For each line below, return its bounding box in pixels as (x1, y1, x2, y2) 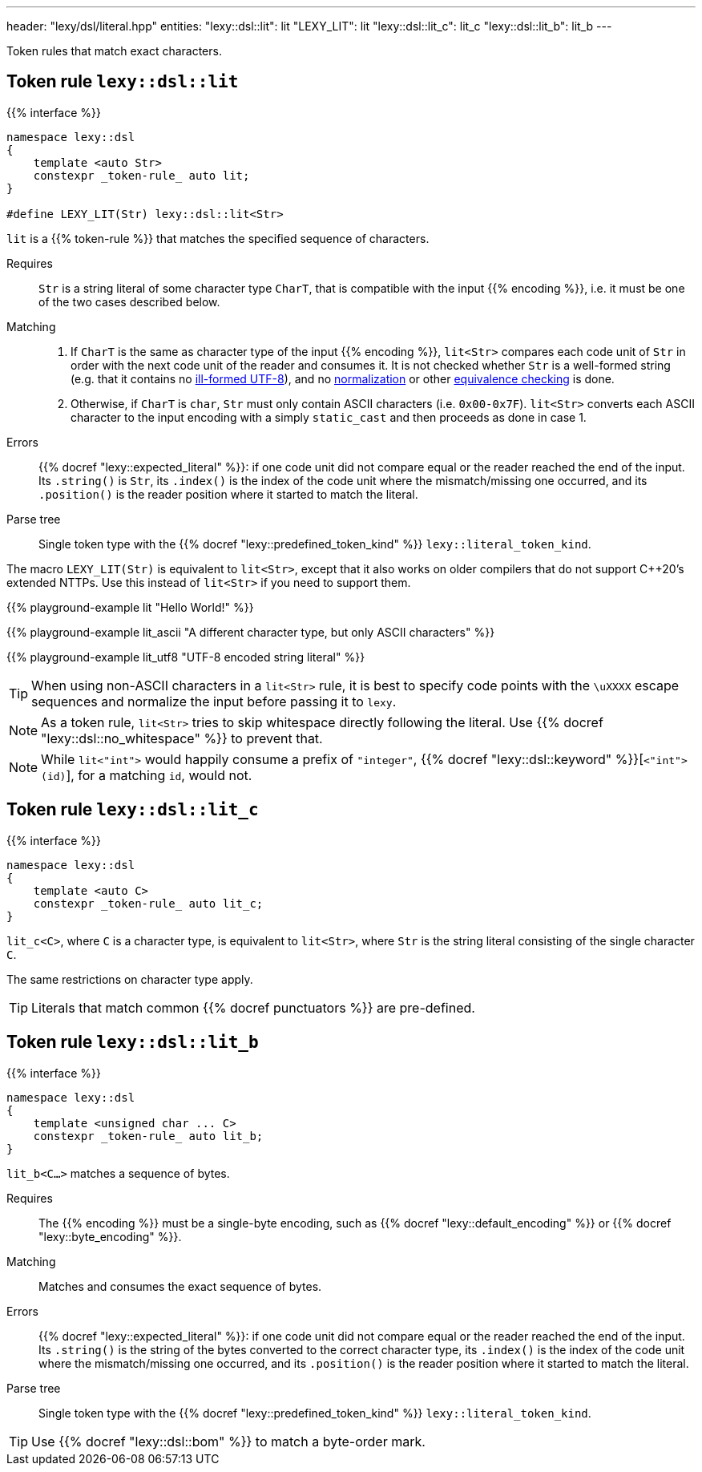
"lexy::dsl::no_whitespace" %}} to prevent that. (41, 730, 323, 746)
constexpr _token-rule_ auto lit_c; (33, 896, 264, 910)
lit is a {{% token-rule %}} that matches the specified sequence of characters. (6, 231, 430, 245)
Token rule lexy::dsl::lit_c (6, 799, 259, 820)
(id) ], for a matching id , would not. (41, 766, 252, 783)
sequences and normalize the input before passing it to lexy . (31, 693, 397, 710)
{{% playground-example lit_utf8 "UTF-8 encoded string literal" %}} (6, 649, 365, 664)
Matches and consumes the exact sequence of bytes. (38, 1279, 322, 1293)
